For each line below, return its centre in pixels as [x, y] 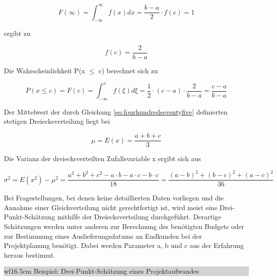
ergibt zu [17, 33]
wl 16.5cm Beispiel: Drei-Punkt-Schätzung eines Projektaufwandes [102, 271]
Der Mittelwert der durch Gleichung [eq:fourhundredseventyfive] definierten [116, 111]
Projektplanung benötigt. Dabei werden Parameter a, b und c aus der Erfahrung [124, 245]
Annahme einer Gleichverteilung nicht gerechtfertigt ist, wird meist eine [111, 207]
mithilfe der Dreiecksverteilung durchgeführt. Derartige [139, 217]
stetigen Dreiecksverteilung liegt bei [57, 121]
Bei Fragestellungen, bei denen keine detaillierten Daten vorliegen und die [114, 198]
